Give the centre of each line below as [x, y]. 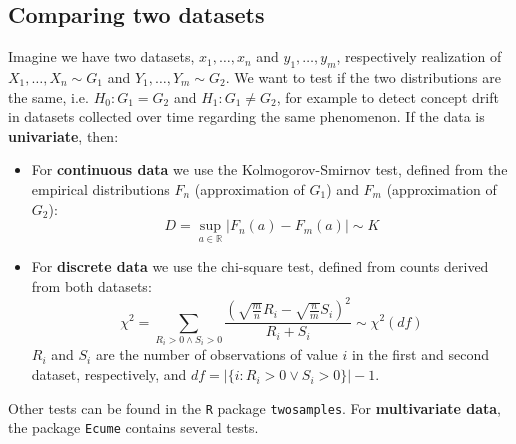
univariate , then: [63, 135]
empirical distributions [100, 188]
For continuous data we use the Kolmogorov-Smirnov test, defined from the [269, 169]
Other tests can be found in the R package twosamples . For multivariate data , [254, 407]
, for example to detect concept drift [387, 96]
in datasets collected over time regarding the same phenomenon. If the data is [246, 116]
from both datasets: [91, 285]
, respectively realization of [419, 56]
